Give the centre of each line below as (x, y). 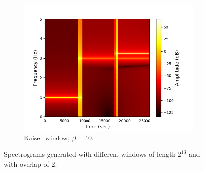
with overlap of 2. (30, 163)
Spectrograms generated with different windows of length (90, 154)
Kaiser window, (47, 137)
